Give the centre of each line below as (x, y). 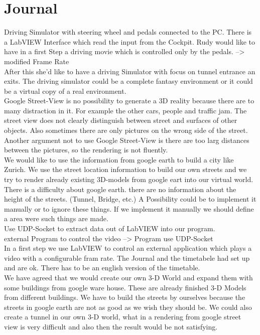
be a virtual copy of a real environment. (65, 91)
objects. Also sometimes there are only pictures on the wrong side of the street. (126, 130)
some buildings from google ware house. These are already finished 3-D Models (125, 287)
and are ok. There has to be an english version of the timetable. (102, 268)
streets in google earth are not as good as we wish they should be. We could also (128, 307)
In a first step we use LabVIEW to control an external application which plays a (128, 248)
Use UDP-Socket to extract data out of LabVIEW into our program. (110, 228)
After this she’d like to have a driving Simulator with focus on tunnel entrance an (130, 71)
